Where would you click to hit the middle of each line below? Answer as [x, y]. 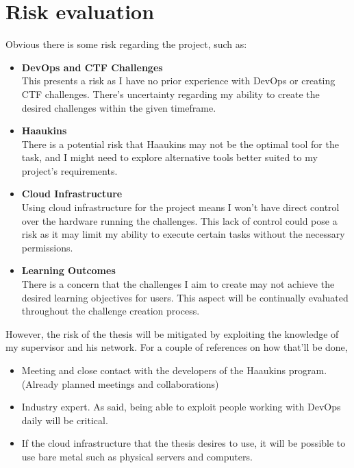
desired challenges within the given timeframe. [119, 107]
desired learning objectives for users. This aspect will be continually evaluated [185, 297]
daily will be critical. [65, 420]
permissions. [47, 247]
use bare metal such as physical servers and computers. [137, 456]
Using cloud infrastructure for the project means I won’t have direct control [180, 207]
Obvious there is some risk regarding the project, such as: [126, 44]
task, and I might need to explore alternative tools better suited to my [169, 157]
